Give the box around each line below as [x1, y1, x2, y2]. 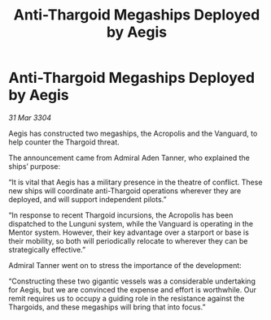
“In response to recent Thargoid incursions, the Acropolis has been [8, 210, 234, 220]
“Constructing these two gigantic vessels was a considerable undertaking [8, 276, 256, 286]
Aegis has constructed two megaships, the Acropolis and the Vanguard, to [8, 128, 258, 138]
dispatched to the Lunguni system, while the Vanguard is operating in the [8, 218, 254, 228]
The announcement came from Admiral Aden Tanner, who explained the [8, 153, 250, 162]
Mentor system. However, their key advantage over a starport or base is [8, 227, 250, 237]
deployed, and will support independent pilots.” [8, 194, 167, 204]
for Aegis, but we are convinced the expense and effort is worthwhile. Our [8, 284, 256, 294]
